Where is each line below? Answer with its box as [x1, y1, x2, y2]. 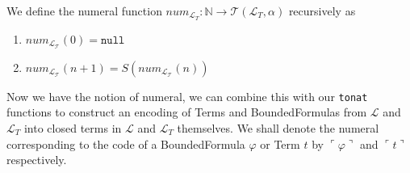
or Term [260, 135, 300, 152]
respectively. [6, 151, 67, 168]
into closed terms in [23, 119, 122, 136]
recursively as [288, 2, 356, 19]
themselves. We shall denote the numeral [177, 119, 379, 136]
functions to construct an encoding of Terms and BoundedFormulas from [6, 103, 367, 120]
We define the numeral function [6, 2, 162, 19]
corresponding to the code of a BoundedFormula [6, 135, 245, 152]
